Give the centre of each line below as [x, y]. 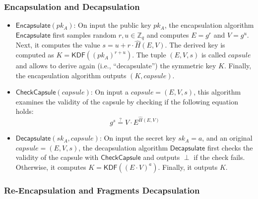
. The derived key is [195, 45]
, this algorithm [217, 92]
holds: [25, 111]
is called [214, 55]
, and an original [227, 138]
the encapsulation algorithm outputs [71, 75]
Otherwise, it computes [51, 167]
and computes [168, 34]
